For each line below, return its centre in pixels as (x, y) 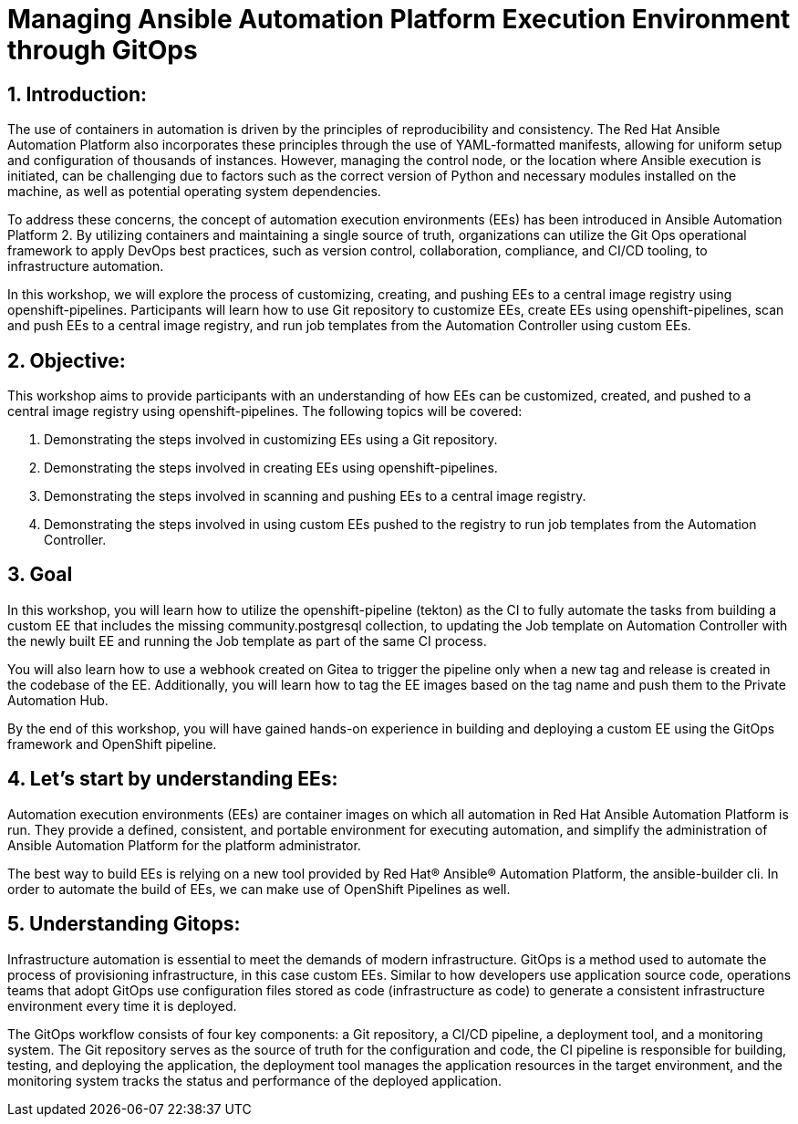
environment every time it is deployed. (122, 1005)
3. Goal (40, 575)
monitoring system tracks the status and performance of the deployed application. (254, 1080)
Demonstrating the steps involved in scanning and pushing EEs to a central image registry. (315, 496)
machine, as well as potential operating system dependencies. (194, 192)
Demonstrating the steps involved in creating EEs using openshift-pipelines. (271, 468)
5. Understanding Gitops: (124, 924)
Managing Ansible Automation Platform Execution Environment (399, 19)
